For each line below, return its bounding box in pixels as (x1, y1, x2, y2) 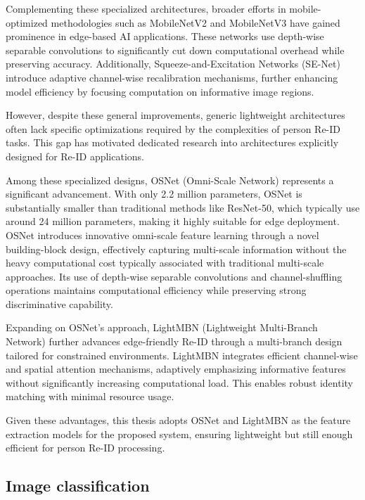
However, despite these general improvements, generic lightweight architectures (6, 108, 345, 122)
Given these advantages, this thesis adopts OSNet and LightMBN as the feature (6, 413, 351, 428)
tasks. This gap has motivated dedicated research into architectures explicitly (6, 135, 339, 150)
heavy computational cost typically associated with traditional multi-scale (6, 255, 324, 270)
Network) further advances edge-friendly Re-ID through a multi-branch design (6, 334, 342, 349)
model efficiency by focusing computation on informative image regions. (6, 84, 314, 98)
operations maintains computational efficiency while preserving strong (6, 283, 307, 297)
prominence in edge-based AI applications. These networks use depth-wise (6, 29, 324, 44)
